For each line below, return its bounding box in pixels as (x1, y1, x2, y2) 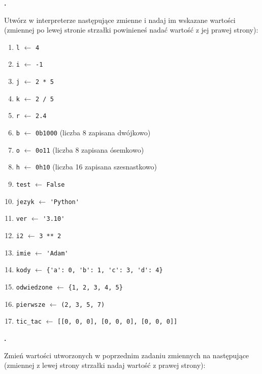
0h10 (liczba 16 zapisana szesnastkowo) (36, 161, 157, 172)
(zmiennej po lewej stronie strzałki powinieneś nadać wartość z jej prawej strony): (4, 24, 258, 35)
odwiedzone (16, 283, 53, 291)
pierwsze (16, 301, 46, 308)
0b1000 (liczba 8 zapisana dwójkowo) (36, 127, 151, 138)
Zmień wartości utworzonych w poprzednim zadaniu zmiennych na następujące (4, 350, 249, 360)
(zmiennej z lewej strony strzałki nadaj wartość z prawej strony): (4, 360, 206, 370)
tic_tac (16, 318, 42, 326)
